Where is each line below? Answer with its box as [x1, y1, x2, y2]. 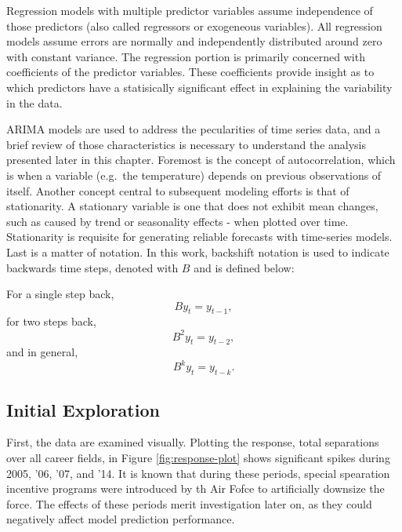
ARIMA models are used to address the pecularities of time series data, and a [6, 121, 381, 137]
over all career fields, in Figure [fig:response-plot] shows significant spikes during [6, 450, 390, 466]
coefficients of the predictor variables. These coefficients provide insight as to [6, 64, 375, 80]
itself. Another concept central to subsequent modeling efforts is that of [6, 182, 349, 199]
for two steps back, [6, 313, 96, 330]
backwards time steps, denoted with [6, 259, 179, 275]
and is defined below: [194, 259, 295, 275]
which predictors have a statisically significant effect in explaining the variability [6, 78, 393, 95]
